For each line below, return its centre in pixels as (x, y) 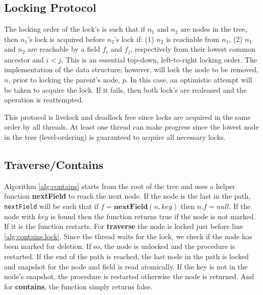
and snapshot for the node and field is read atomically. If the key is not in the (126, 266)
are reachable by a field (64, 49)
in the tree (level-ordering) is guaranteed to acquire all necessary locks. (115, 137)
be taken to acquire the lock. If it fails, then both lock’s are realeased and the (125, 89)
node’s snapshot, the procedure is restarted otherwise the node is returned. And (129, 276)
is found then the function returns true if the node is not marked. (153, 216)
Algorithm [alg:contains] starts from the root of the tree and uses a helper (120, 186)
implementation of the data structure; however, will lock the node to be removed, (131, 69)
